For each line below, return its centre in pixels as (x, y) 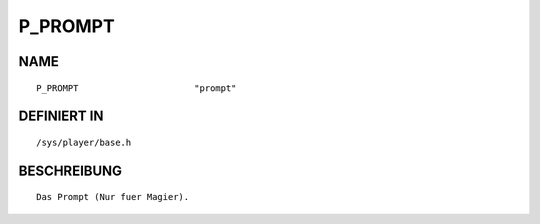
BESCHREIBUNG (70, 170)
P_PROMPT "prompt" (136, 88)
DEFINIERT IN (61, 116)
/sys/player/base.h (84, 142)
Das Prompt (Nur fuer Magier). (113, 197)
